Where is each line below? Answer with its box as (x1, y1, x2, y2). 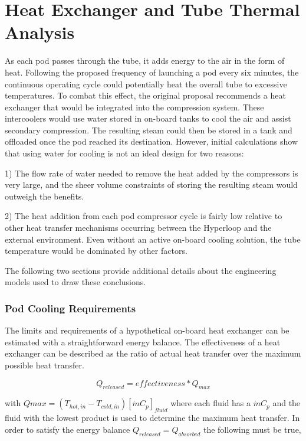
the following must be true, (203, 423, 301, 435)
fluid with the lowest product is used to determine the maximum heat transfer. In (5, 411, 300, 424)
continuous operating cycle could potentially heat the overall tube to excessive (5, 77, 287, 90)
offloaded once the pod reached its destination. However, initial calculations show (5, 135, 298, 148)
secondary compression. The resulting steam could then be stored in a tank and (5, 123, 292, 136)
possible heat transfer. (5, 359, 84, 371)
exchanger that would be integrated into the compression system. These (5, 100, 264, 113)
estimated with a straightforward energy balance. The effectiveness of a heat (5, 335, 281, 348)
